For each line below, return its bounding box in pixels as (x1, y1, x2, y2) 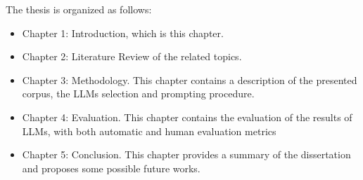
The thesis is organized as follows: (6, 2, 152, 16)
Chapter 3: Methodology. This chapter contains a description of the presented (22, 72, 357, 87)
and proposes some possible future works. (22, 160, 200, 175)
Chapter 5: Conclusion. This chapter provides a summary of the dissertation (22, 147, 351, 162)
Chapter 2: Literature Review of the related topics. (22, 49, 242, 64)
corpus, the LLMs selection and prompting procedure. (22, 86, 255, 101)
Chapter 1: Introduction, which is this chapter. (22, 25, 224, 40)
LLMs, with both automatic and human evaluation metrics (22, 123, 276, 138)
